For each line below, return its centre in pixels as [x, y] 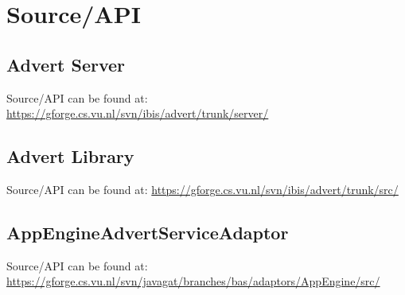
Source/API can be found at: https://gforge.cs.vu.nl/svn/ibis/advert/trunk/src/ [202, 189]
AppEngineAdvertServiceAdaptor [148, 232]
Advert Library [70, 156]
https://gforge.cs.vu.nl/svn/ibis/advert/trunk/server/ [138, 113]
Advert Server [66, 64]
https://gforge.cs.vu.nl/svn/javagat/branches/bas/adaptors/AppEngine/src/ [193, 281]
